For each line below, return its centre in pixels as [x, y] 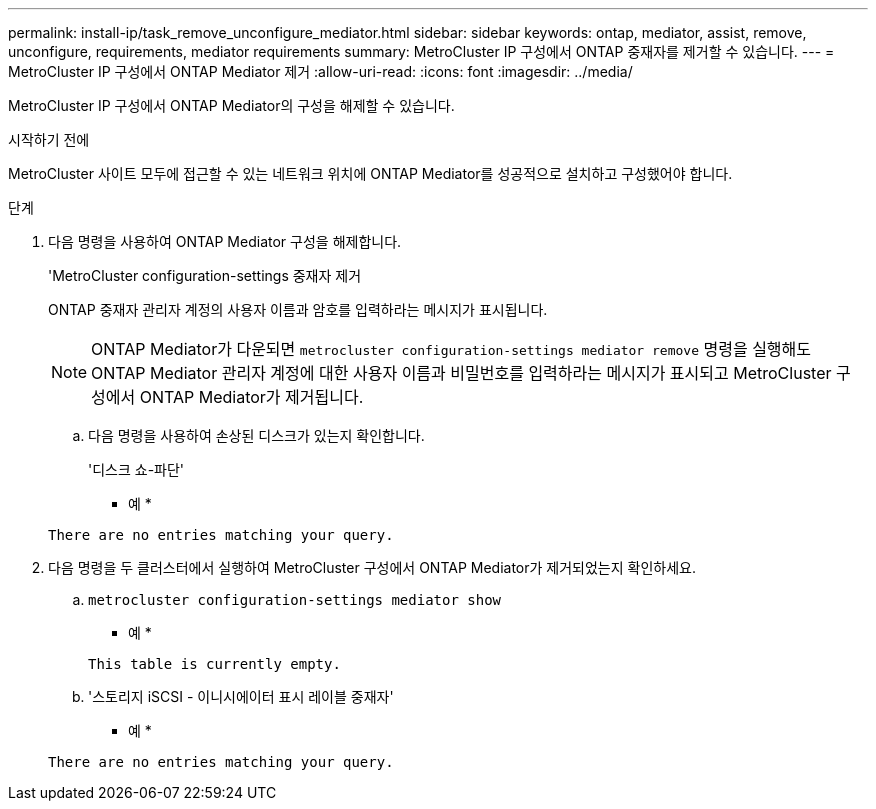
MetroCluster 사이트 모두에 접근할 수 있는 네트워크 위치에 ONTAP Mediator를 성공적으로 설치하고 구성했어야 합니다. [370, 173]
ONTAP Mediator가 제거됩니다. [251, 397]
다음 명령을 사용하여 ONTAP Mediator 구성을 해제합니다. [225, 241]
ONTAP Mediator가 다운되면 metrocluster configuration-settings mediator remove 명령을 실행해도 [451, 349]
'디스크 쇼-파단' [136, 469]
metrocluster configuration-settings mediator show [295, 600]
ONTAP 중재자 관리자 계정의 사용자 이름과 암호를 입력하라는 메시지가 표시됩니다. [298, 309]
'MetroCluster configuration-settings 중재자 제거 [205, 275]
